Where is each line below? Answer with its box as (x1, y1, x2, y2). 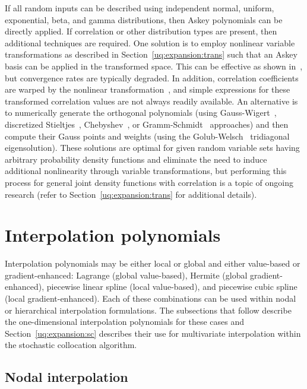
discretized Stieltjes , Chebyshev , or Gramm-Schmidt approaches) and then (5, 118, 289, 130)
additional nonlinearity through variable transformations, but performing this (5, 165, 287, 177)
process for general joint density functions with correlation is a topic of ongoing (5, 176, 293, 188)
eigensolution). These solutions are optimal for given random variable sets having (5, 141, 300, 154)
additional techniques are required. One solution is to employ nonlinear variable (5, 36, 295, 49)
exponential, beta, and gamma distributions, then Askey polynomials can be (5, 13, 283, 26)
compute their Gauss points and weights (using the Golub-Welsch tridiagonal (5, 129, 290, 142)
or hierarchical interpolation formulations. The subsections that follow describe (5, 303, 292, 316)
